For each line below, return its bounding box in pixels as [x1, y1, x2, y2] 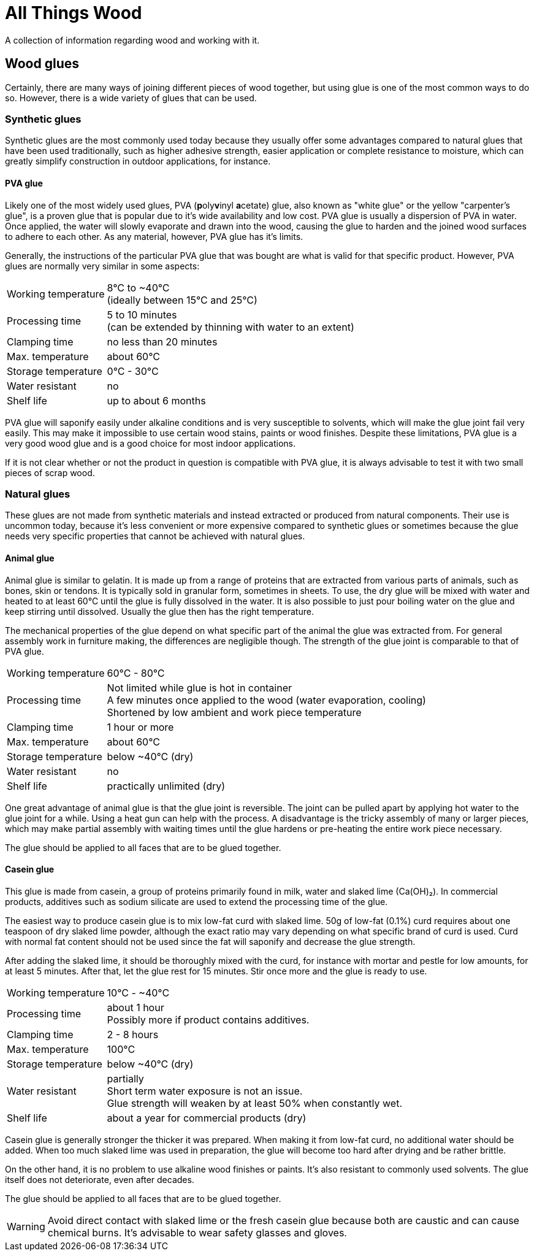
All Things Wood [5, 2, 142, 23]
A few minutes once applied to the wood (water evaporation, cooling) [107, 693, 426, 706]
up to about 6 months [107, 394, 206, 407]
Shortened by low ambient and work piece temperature [107, 706, 362, 719]
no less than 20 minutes [107, 335, 218, 348]
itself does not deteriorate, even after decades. [5, 1174, 194, 1185]
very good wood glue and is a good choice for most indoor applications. [5, 437, 296, 449]
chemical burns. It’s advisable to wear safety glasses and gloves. [47, 1226, 347, 1239]
